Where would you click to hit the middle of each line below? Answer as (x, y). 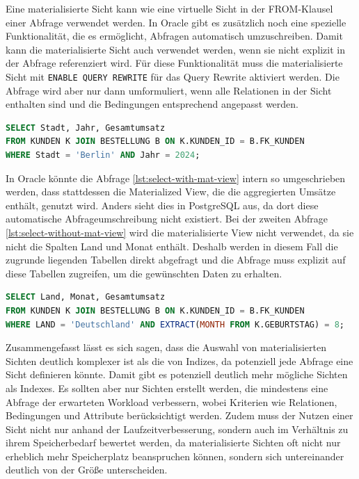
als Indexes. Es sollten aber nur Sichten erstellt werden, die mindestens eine (167, 388)
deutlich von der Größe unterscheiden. (87, 470)
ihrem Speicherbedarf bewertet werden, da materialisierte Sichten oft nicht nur (173, 443)
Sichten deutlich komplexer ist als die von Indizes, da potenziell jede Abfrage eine (179, 360)
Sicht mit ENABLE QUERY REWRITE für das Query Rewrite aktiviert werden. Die (173, 76)
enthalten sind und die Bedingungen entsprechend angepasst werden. (152, 104)
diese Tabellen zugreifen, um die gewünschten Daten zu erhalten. (144, 273)
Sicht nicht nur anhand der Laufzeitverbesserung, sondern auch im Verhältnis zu (177, 429)
